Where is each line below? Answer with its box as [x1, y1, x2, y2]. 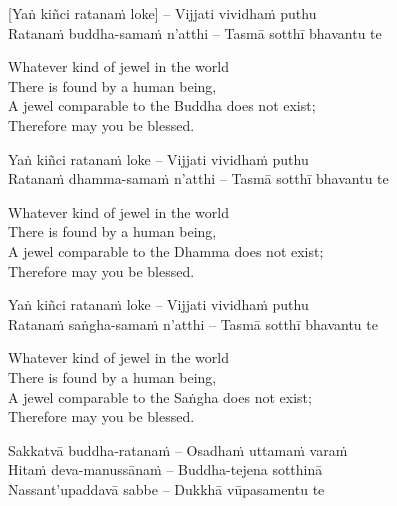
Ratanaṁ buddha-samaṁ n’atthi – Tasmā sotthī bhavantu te [8, 22, 382, 43]
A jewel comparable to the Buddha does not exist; [8, 95, 316, 116]
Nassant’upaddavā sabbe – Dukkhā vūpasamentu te [8, 478, 325, 499]
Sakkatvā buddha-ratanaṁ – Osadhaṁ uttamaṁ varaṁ [8, 439, 348, 460]
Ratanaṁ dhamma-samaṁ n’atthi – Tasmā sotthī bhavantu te [8, 168, 389, 189]
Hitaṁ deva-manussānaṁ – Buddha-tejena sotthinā [8, 459, 323, 480]
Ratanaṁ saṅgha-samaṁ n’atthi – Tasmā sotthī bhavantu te [8, 313, 378, 334]
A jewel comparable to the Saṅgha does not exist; [8, 386, 312, 407]
